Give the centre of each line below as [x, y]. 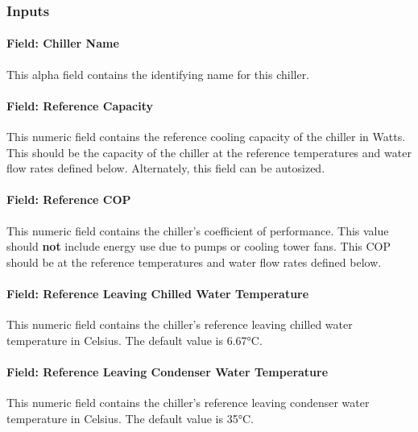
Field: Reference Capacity [80, 105]
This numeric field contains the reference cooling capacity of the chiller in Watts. [206, 137]
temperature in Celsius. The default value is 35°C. [130, 418]
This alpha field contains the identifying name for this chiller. [158, 74]
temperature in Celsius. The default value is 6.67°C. [135, 340]
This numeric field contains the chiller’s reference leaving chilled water [180, 324]
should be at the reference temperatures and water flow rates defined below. [194, 262]
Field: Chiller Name [63, 43]
